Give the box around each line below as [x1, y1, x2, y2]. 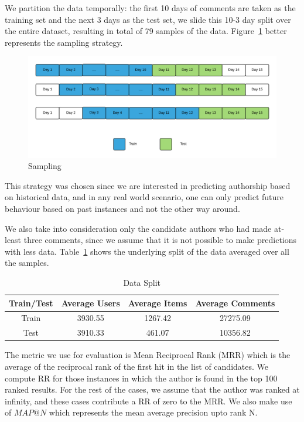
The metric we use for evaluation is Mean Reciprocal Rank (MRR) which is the [5, 349, 291, 361]
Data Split [123, 276, 161, 288]
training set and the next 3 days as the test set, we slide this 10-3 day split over [5, 13, 291, 25]
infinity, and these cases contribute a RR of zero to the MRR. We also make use [5, 394, 292, 407]
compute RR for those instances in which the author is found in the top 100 [5, 372, 278, 384]
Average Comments [195, 296, 275, 309]
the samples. [5, 256, 49, 269]
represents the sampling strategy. [5, 36, 123, 48]
